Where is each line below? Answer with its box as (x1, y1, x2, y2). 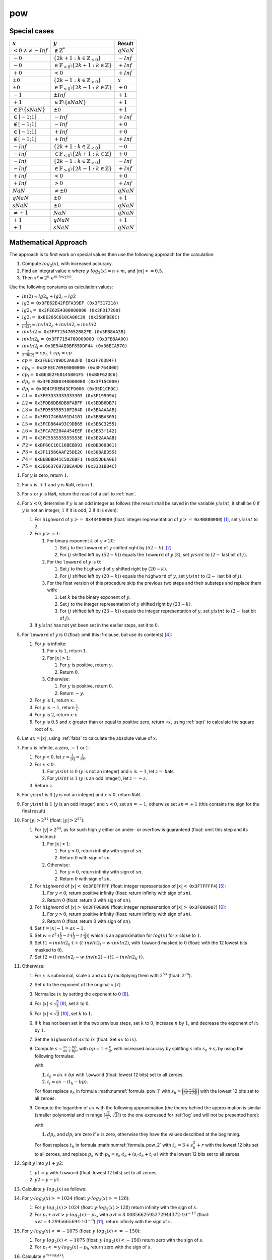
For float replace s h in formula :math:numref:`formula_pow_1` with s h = (34, 1088, 181, 1095)
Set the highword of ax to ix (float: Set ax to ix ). (34, 1036, 138, 1042)
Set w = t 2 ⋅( (34, 931, 60, 938)
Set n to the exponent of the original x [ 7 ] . (34, 982, 122, 988)
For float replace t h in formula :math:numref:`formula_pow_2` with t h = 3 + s (34, 1142, 193, 1149)
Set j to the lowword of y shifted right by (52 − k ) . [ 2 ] (59, 544, 172, 550)
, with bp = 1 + (76, 1046, 108, 1052)
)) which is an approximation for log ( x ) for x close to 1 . (86, 932, 201, 938)
